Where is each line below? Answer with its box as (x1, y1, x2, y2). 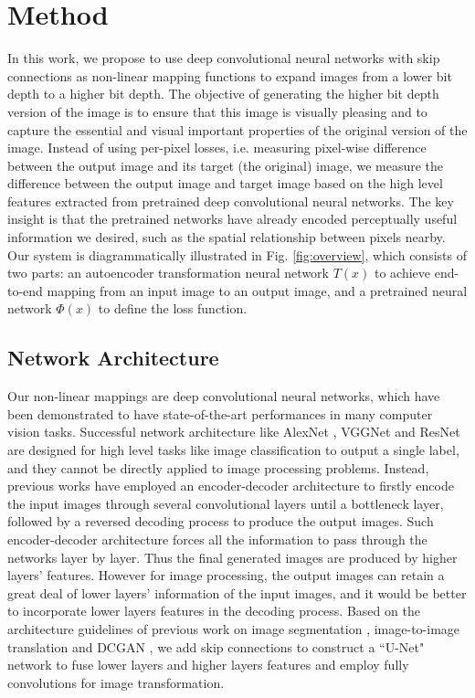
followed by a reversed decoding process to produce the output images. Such (7, 512, 434, 531)
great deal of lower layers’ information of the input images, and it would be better (7, 583, 467, 602)
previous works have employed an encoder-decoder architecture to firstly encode (7, 476, 454, 495)
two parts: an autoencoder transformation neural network (7, 263, 329, 282)
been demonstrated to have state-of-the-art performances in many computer (7, 404, 433, 423)
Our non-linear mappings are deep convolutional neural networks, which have (7, 386, 440, 406)
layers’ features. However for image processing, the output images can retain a (7, 566, 445, 585)
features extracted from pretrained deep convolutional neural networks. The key (7, 191, 454, 210)
